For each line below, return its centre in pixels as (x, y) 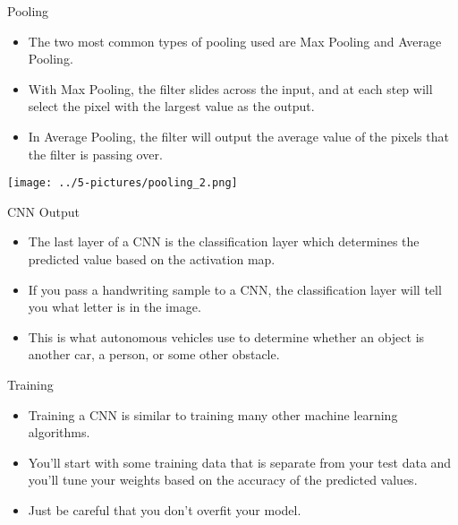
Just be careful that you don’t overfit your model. (165, 509)
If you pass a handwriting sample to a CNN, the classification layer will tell (235, 289)
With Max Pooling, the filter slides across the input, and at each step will (230, 88)
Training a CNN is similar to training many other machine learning (213, 414)
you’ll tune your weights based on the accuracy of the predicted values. (223, 480)
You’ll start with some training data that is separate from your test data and (240, 462)
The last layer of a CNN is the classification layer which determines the (224, 241)
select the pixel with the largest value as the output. (171, 106)
